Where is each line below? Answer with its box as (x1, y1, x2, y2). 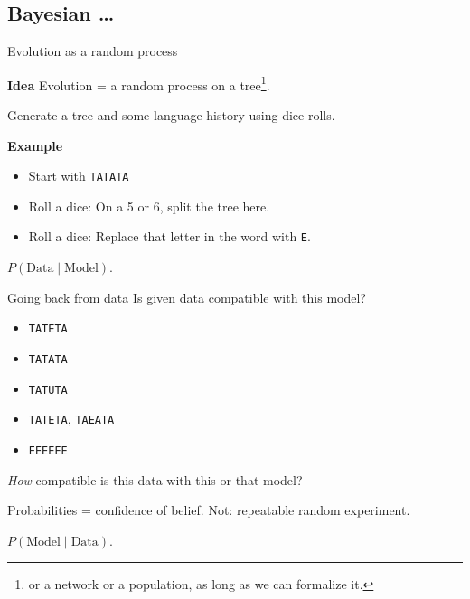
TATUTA (28, 383, 68, 397)
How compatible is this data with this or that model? (7, 470, 303, 489)
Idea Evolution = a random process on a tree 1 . (7, 72, 270, 94)
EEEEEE (28, 444, 68, 457)
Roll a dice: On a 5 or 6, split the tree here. (28, 196, 270, 215)
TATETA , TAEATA (28, 409, 115, 428)
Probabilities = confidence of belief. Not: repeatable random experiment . (7, 501, 410, 519)
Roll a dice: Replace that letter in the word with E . (28, 227, 311, 246)
